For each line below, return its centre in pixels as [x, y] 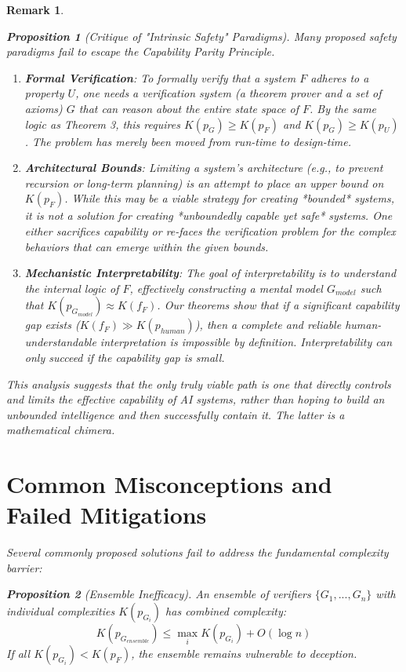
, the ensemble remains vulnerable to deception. [244, 654]
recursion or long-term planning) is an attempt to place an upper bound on [204, 183]
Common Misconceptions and [169, 484]
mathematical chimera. [61, 430]
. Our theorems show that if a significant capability [278, 305]
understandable [60, 342]
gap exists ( [52, 325]
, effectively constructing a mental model [226, 288]
